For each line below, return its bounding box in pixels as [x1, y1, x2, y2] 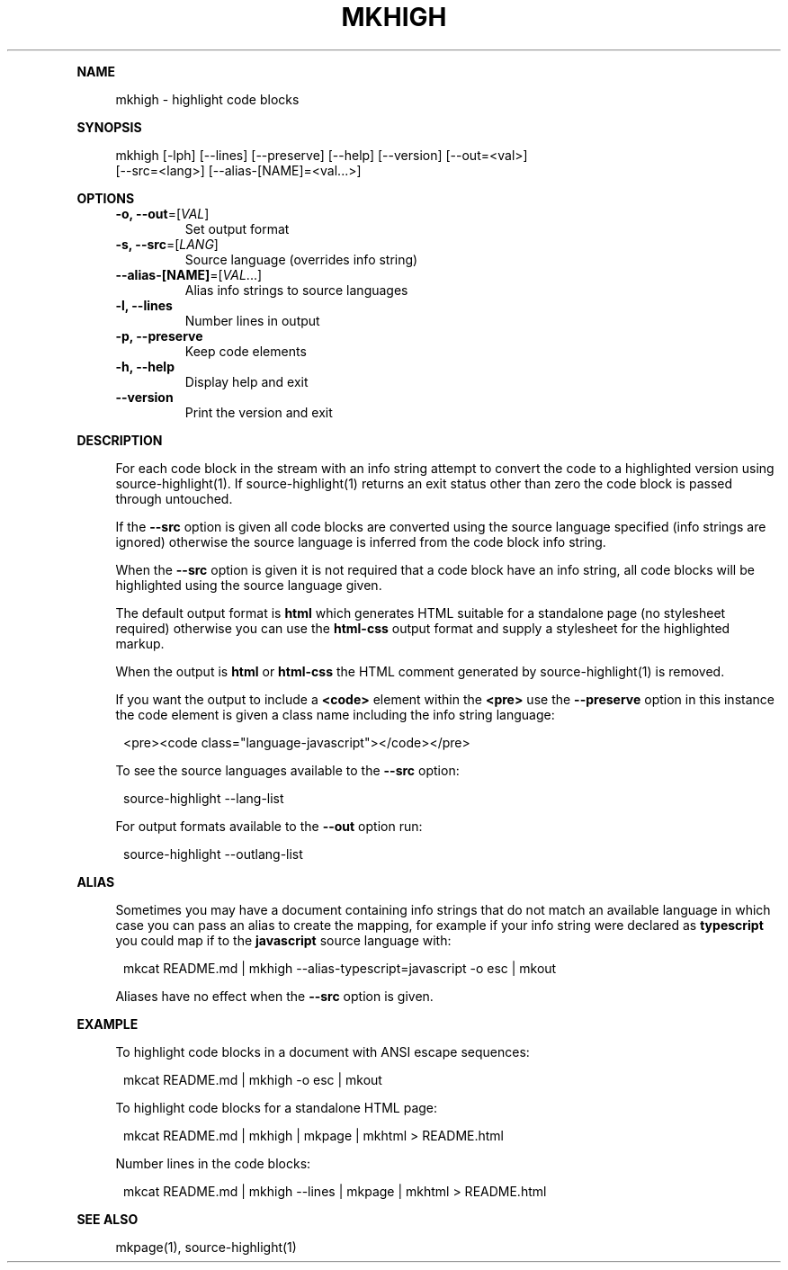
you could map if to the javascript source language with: [115, 932, 452, 948]
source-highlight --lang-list [123, 790, 284, 806]
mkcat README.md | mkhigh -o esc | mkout [123, 1071, 382, 1087]
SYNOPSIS [76, 119, 142, 135]
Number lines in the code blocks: [115, 1155, 311, 1171]
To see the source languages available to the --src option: [115, 762, 460, 778]
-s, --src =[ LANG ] [115, 236, 219, 252]
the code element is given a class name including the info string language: [115, 706, 555, 722]
